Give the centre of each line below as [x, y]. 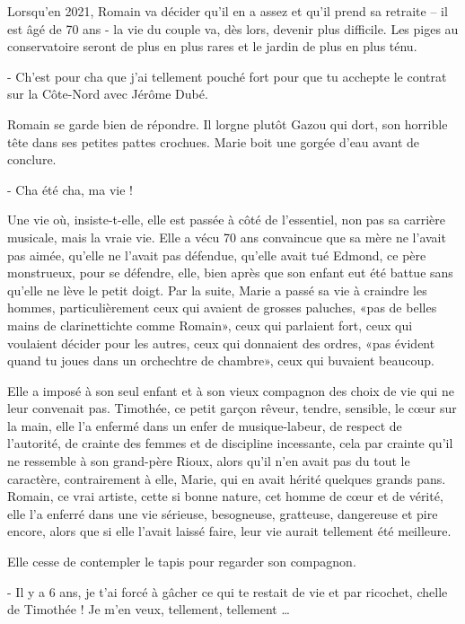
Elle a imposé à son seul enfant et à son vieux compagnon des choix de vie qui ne [231, 390]
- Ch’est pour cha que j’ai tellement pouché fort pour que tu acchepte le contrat [227, 76]
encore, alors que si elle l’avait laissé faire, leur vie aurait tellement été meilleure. [229, 531]
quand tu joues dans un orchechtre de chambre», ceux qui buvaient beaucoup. [221, 360]
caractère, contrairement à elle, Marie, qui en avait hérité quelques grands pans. [227, 478]
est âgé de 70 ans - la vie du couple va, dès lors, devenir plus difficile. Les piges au [233, 28]
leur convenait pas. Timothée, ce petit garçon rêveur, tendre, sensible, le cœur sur [232, 408]
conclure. [32, 159]
